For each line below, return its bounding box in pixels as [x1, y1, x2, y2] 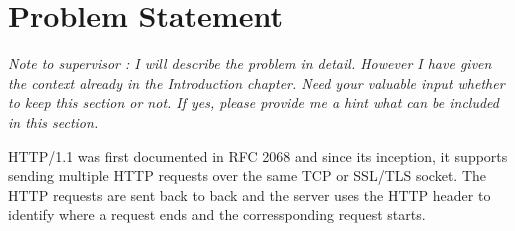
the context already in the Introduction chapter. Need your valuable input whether [8, 72, 505, 93]
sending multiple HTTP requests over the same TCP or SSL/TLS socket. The [8, 165, 487, 186]
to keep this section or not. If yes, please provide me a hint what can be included [8, 92, 499, 113]
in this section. [8, 111, 99, 132]
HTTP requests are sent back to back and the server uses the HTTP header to [8, 184, 491, 205]
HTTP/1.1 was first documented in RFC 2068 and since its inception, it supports [8, 145, 508, 166]
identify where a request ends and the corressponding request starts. [8, 204, 426, 225]
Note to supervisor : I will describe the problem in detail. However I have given [8, 53, 492, 74]
